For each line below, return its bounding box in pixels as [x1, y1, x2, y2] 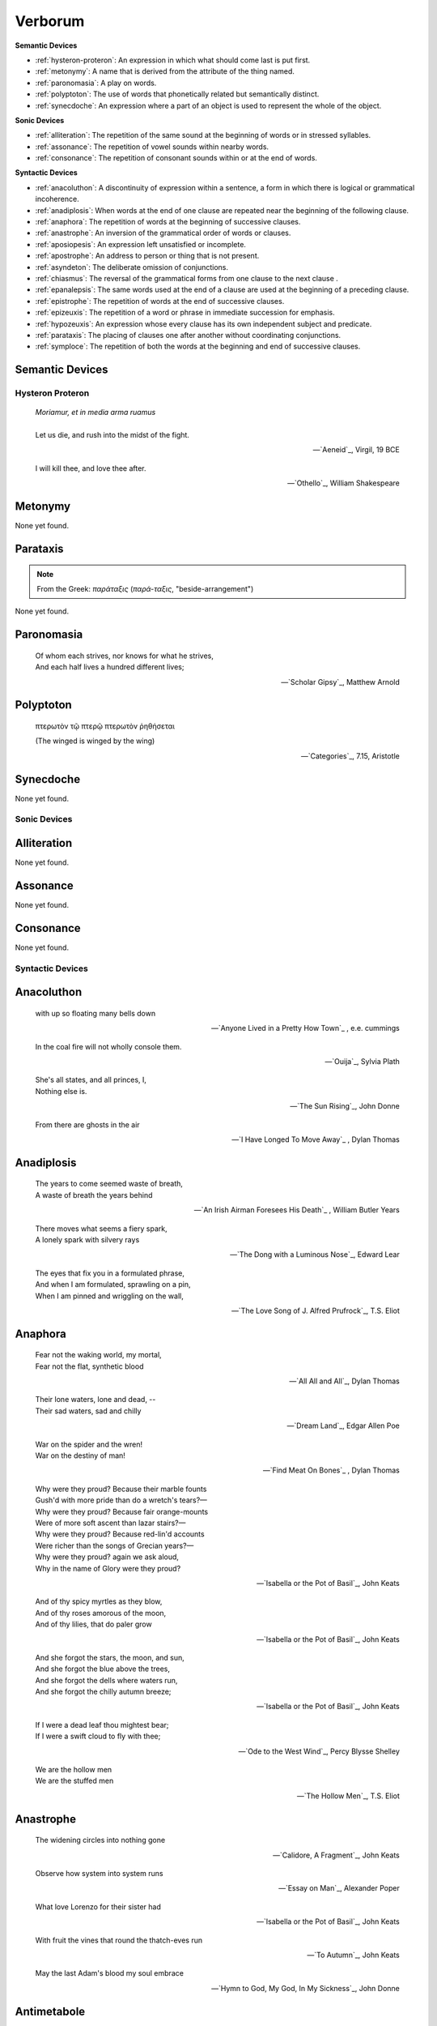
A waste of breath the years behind [35, 1190, 153, 1199]
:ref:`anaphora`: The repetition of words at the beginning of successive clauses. [35, 217, 301, 227]
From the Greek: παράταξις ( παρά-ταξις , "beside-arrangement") [36, 583, 254, 593]
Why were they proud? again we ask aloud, [35, 1552, 180, 1562]
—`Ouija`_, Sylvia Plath [325, 1057, 400, 1066]
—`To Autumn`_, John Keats [307, 1950, 400, 1960]
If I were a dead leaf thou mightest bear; [35, 1720, 169, 1729]
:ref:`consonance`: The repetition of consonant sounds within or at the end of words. [35, 153, 317, 163]
